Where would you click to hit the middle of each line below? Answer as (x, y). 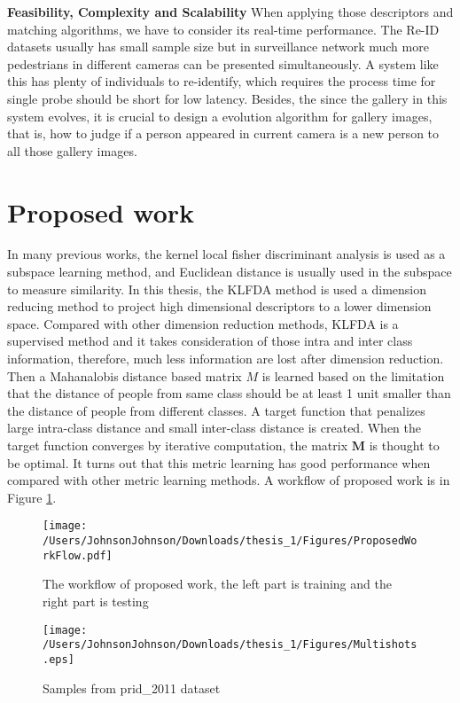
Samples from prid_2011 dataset (132, 687)
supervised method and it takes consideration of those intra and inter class (210, 341)
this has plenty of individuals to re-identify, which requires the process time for (222, 81)
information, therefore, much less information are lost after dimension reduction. (226, 359)
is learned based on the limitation (353, 375)
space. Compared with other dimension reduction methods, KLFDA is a (203, 323)
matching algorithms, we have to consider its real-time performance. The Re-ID (223, 29)
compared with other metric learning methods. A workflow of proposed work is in (229, 480)
